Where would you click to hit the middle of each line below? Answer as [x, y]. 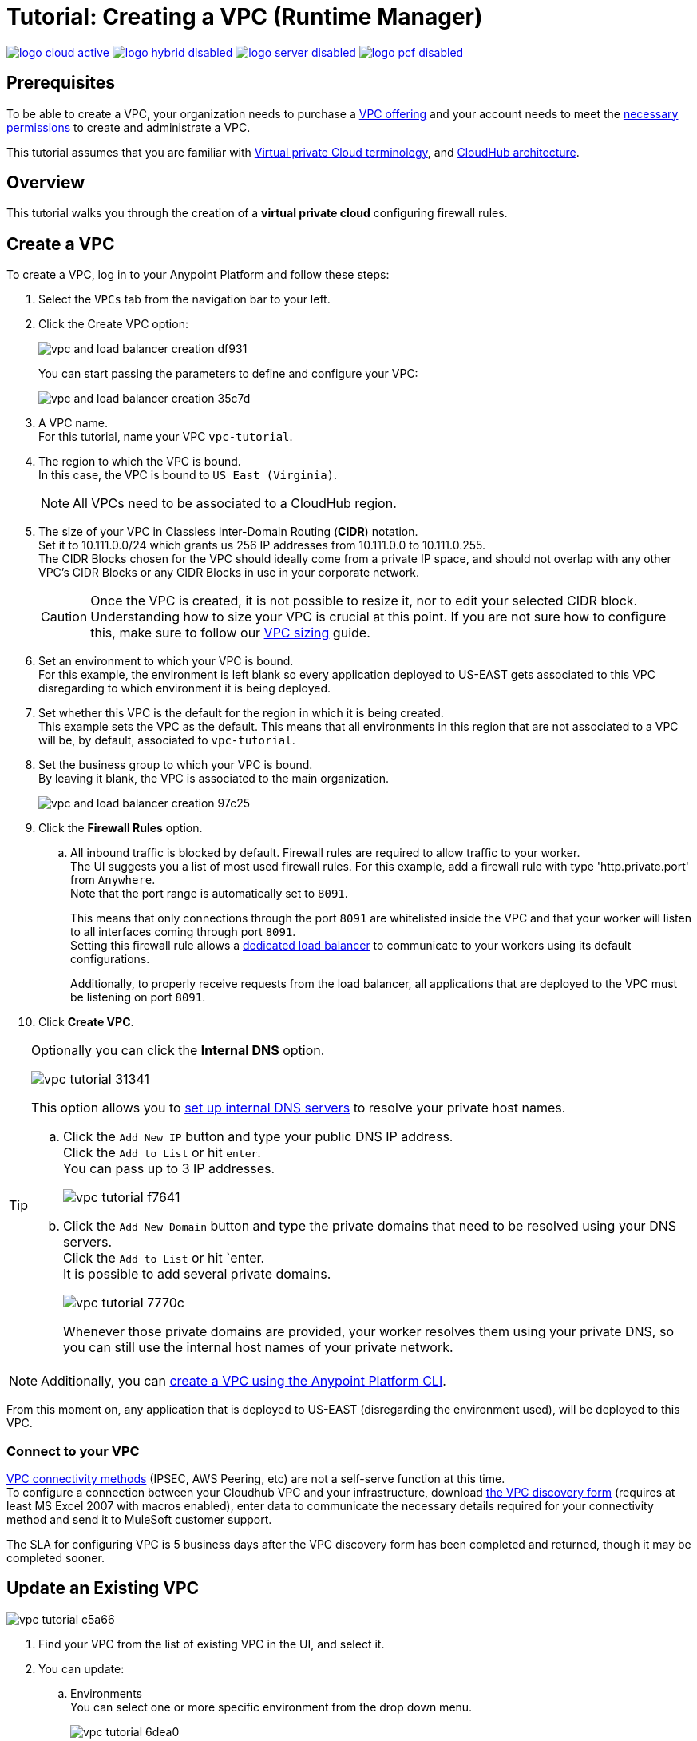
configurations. [110, 959]
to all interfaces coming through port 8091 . [183, 932]
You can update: [81, 1668]
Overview [46, 183]
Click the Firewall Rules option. [121, 828]
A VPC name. [73, 423]
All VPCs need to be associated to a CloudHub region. [235, 504]
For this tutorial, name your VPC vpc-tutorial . [166, 437]
